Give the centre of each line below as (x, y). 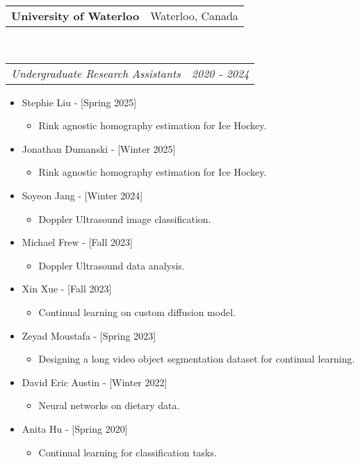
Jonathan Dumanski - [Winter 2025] (99, 148)
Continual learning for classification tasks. (128, 452)
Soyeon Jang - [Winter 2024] (82, 195)
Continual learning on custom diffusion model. (137, 312)
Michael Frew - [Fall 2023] (77, 242)
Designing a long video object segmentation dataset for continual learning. (197, 359)
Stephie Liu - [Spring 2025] (79, 102)
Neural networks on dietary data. (109, 405)
